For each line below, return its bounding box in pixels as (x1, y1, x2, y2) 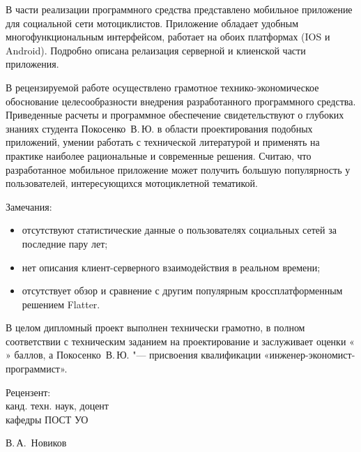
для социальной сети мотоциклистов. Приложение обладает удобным (6, 15, 299, 30)
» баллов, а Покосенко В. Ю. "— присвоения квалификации (6, 347, 261, 362)
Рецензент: (6, 384, 51, 399)
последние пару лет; (22, 236, 108, 250)
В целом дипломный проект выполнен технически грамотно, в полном (6, 320, 305, 335)
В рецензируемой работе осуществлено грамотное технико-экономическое (6, 80, 319, 94)
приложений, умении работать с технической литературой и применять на (6, 135, 320, 149)
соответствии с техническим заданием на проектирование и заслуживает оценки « (6, 333, 355, 348)
